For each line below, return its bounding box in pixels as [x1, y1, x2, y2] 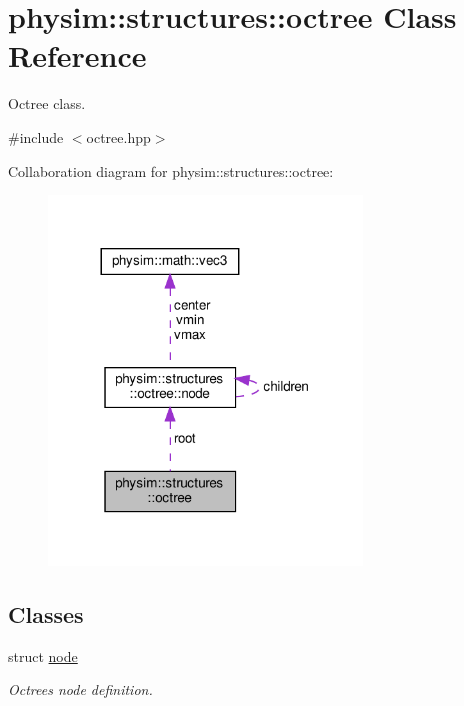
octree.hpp [86, 126, 151, 147]
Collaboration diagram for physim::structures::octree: [8, 160, 334, 181]
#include [8, 126, 64, 147]
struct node [8, 645, 78, 666]
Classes [8, 599, 84, 629]
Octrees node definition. [8, 679, 153, 700]
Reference [8, 35, 147, 76]
